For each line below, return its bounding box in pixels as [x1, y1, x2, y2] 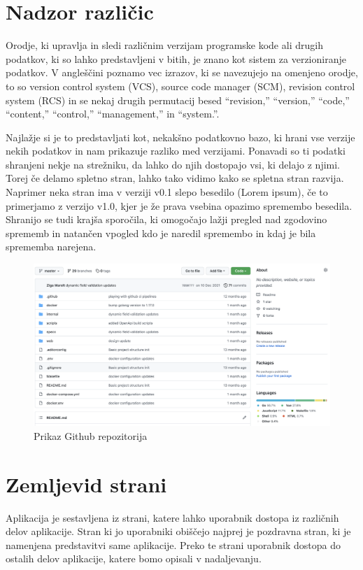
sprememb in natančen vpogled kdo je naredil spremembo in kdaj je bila [6, 225, 316, 240]
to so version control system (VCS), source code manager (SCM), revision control [6, 78, 355, 93]
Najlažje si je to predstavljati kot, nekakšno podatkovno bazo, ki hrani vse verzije [6, 129, 355, 144]
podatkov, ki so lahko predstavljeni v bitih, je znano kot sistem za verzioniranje [6, 51, 346, 66]
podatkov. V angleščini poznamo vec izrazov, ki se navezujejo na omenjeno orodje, [6, 65, 358, 80]
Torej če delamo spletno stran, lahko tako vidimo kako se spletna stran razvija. [6, 171, 344, 185]
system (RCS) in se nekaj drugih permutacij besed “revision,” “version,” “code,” [6, 92, 350, 107]
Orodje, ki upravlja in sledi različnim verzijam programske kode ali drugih [6, 38, 323, 52]
